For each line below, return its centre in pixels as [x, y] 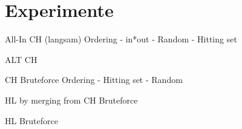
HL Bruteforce [31, 120]
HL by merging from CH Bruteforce [71, 100]
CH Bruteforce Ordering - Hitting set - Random [94, 80]
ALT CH [21, 59]
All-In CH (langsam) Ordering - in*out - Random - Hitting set [121, 39]
